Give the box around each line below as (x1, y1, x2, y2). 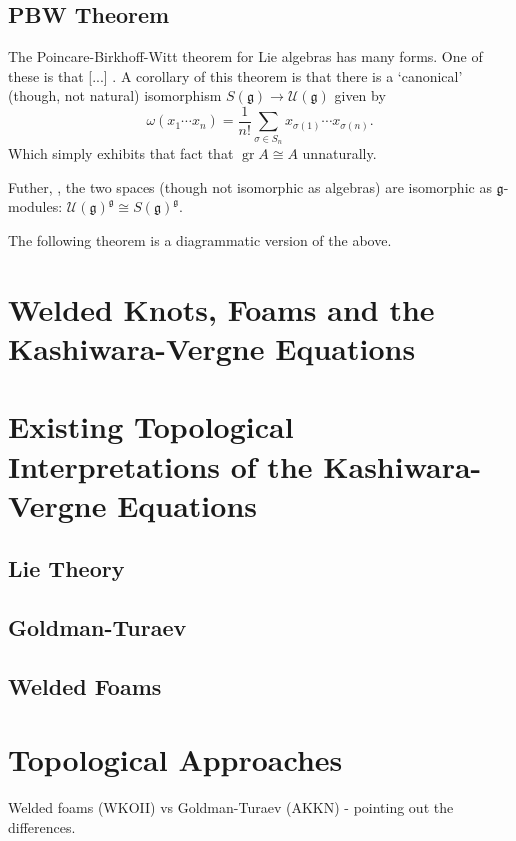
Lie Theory (8, 553, 125, 584)
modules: (8, 196, 63, 217)
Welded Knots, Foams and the (8, 288, 435, 329)
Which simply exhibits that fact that (8, 143, 234, 164)
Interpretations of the (8, 445, 313, 486)
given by (334, 85, 386, 106)
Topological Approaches (8, 739, 343, 780)
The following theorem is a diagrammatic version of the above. (8, 229, 392, 250)
